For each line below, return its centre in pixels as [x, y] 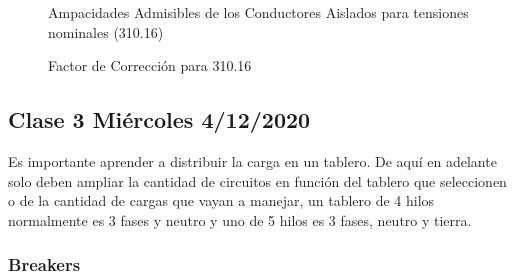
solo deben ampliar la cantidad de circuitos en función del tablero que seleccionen [257, 180]
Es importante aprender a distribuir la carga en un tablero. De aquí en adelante [252, 160]
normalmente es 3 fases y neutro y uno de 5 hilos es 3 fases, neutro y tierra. [240, 219]
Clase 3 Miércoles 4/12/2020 [159, 119]
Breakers [44, 264]
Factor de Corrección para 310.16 [150, 65]
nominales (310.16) [106, 31]
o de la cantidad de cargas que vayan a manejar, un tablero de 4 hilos [221, 200]
